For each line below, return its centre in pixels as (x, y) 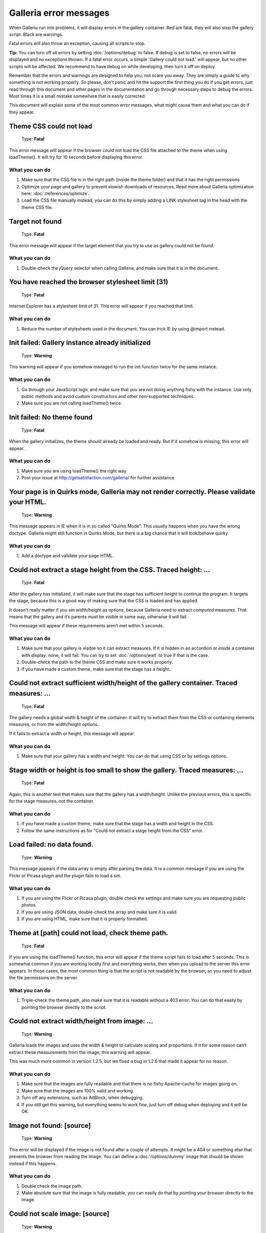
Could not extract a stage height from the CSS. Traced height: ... (110, 570)
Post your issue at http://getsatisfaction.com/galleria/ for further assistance (98, 478)
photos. (29, 905)
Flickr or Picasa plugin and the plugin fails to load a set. (65, 875)
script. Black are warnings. (36, 34)
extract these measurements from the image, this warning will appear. (80, 1052)
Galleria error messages (59, 13)
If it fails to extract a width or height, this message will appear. (72, 733)
